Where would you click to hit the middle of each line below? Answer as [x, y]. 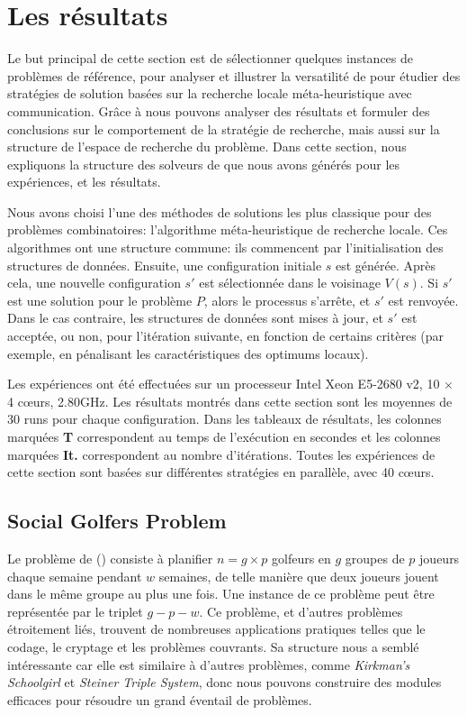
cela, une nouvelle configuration [94, 283]
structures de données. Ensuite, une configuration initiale [165, 265]
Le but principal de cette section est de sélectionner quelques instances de [211, 58]
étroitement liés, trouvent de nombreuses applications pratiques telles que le [216, 629]
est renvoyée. [423, 300]
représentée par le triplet [75, 611]
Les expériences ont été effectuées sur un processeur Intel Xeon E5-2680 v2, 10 [224, 384]
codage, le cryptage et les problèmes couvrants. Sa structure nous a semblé [213, 646]
